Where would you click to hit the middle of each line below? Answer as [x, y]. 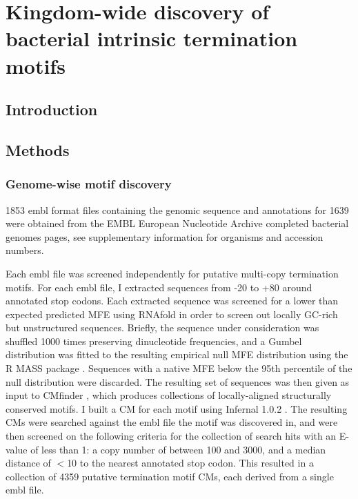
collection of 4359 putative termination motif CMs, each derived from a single [170, 476]
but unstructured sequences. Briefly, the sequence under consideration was [162, 327]
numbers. [25, 250]
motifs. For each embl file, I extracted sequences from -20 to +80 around [159, 287]
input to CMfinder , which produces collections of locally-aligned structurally [169, 395]
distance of [28, 463]
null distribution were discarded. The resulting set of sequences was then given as [178, 381]
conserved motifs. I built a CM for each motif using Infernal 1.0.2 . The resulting [177, 408]
